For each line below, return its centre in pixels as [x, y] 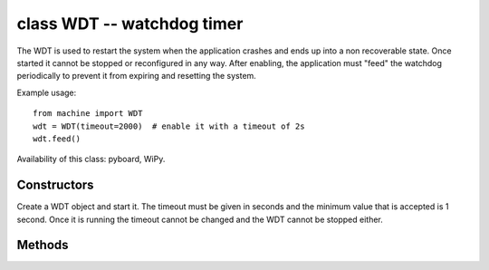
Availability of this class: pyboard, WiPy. [91, 159]
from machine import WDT [88, 114]
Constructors [55, 185]
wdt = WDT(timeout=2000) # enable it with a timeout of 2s [169, 126]
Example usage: [47, 92]
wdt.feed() [57, 139]
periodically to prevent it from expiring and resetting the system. [137, 76]
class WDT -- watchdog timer [130, 24]
